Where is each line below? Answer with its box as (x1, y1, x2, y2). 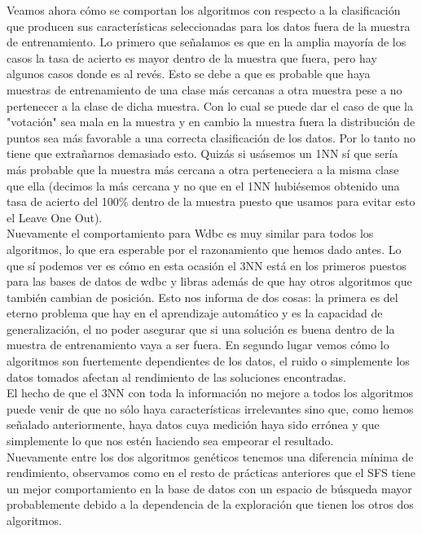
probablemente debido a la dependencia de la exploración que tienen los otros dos (7, 496, 414, 513)
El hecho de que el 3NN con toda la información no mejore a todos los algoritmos (7, 384, 414, 401)
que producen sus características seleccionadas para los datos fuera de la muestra (7, 17, 411, 34)
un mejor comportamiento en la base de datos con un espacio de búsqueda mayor (7, 479, 412, 497)
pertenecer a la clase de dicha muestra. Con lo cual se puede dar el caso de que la (7, 97, 413, 114)
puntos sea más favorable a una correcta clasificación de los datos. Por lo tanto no (7, 129, 416, 146)
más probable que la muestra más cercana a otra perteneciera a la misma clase (7, 160, 399, 177)
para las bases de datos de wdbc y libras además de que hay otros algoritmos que (7, 273, 412, 290)
